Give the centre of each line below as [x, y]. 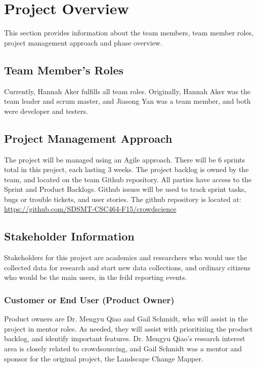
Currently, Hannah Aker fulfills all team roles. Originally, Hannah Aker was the [127, 91]
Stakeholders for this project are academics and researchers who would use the [126, 257]
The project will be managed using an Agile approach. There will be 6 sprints [124, 159]
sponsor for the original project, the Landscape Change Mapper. [104, 358]
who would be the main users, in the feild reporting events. [96, 277]
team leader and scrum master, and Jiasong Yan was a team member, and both [127, 101]
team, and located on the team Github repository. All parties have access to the [128, 179]
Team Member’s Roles [64, 70]
